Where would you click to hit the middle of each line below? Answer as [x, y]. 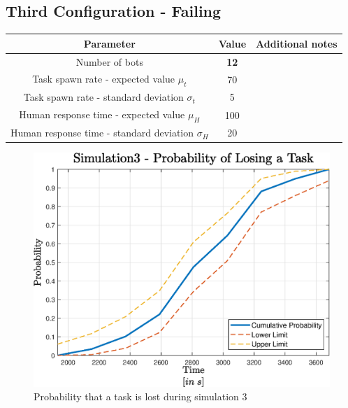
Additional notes [297, 43]
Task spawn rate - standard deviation [103, 97]
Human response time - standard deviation [102, 133]
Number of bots [109, 61]
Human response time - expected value [102, 114]
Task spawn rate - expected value [104, 79]
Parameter [109, 43]
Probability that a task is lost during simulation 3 [140, 396]
